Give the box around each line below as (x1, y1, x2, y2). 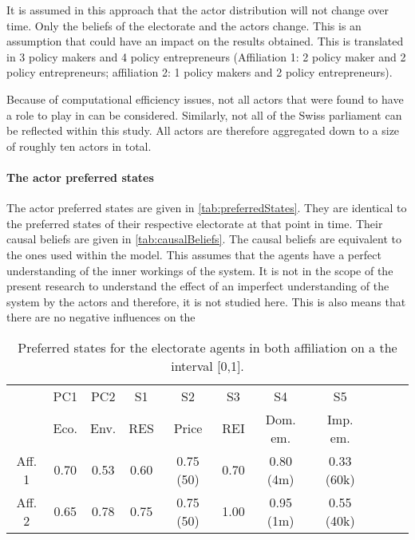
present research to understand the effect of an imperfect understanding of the (6, 278, 389, 294)
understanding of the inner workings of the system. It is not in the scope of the (6, 262, 393, 278)
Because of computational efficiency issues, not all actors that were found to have (6, 90, 404, 107)
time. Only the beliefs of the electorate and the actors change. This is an (6, 17, 362, 34)
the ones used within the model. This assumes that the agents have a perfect (6, 246, 381, 262)
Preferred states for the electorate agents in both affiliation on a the (18, 337, 397, 357)
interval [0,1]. (171, 356, 244, 375)
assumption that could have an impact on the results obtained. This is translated (6, 33, 404, 49)
